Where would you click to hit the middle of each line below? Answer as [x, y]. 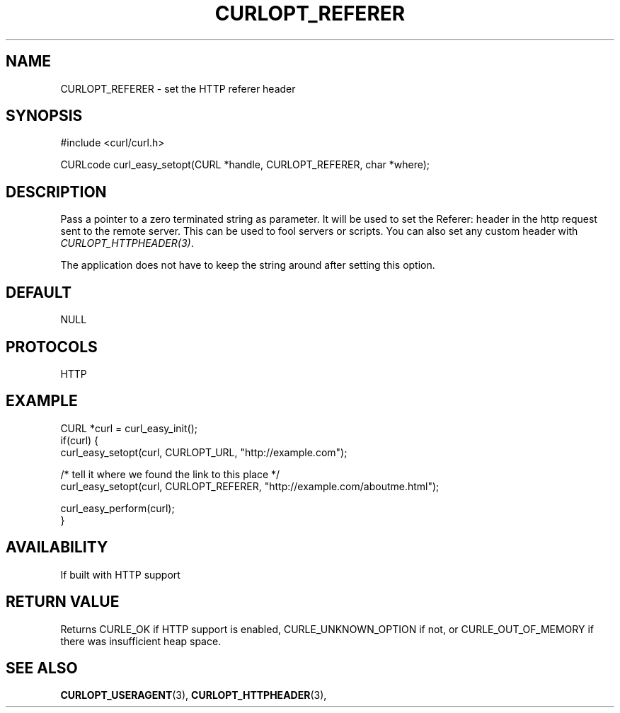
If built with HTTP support [120, 574]
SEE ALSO [42, 668]
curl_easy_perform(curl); [117, 508]
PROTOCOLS [52, 347]
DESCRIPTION [56, 192]
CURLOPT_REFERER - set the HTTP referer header [178, 88]
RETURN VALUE [63, 602]
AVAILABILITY [57, 547]
